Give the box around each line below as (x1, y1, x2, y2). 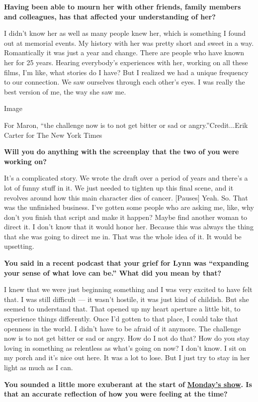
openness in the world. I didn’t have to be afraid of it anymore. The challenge (4, 323, 241, 333)
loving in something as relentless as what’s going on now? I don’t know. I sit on (4, 342, 247, 353)
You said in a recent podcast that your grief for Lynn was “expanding (4, 258, 249, 268)
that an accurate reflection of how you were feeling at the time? (4, 389, 228, 399)
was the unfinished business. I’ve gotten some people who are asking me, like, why (4, 202, 254, 212)
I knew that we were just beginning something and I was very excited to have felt (4, 284, 253, 295)
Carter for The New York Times (4, 129, 102, 140)
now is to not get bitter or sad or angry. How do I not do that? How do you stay (4, 333, 250, 343)
